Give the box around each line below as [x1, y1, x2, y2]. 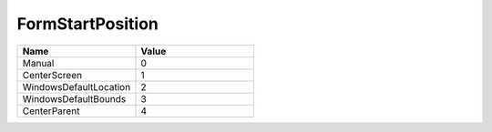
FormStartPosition [16, 14, 159, 34]
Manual [22, 56, 55, 69]
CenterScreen [22, 68, 82, 81]
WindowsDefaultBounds [22, 92, 127, 105]
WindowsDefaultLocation [22, 80, 131, 93]
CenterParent [22, 105, 80, 117]
